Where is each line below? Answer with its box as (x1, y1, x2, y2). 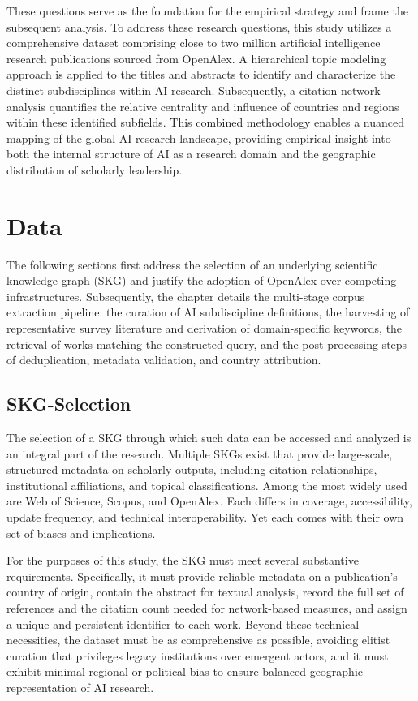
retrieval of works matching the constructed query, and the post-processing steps (6, 335, 407, 352)
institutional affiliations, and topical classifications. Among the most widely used (6, 476, 407, 493)
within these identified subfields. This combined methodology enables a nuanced (6, 114, 405, 131)
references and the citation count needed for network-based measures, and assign (6, 599, 407, 616)
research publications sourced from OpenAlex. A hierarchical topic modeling (6, 49, 386, 67)
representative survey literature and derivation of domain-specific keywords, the (6, 320, 403, 337)
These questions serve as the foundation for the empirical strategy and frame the (6, 2, 408, 19)
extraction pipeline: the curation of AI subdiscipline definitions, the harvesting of (6, 303, 410, 320)
